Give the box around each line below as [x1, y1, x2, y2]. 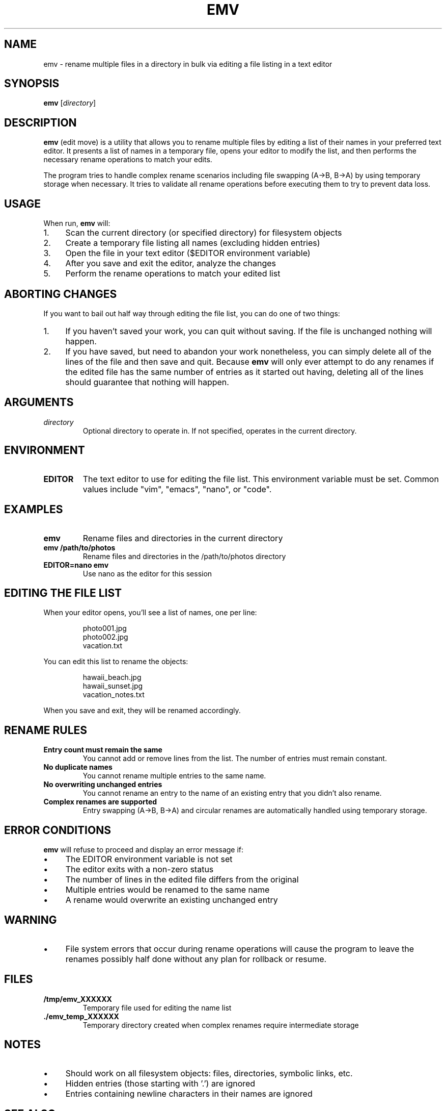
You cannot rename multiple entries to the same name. [82, 771, 266, 780]
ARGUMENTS [4, 396, 74, 409]
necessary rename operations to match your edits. [43, 155, 212, 164]
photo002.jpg [82, 633, 128, 642]
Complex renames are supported [43, 797, 157, 806]
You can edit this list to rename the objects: [43, 657, 188, 666]
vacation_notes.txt [82, 690, 145, 699]
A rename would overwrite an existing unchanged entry [65, 895, 278, 905]
